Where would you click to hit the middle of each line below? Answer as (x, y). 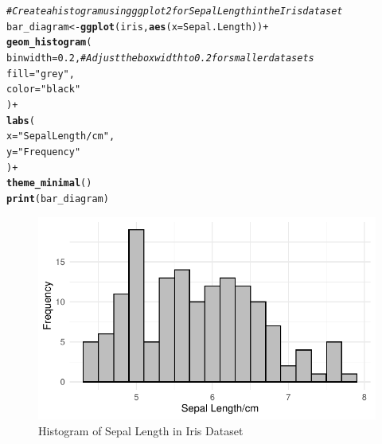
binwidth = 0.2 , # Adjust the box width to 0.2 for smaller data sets (160, 58)
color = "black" (44, 90)
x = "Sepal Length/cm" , (61, 136)
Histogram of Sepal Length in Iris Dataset (141, 430)
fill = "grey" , (41, 74)
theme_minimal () (49, 183)
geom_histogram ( (49, 43)
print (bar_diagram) (58, 199)
